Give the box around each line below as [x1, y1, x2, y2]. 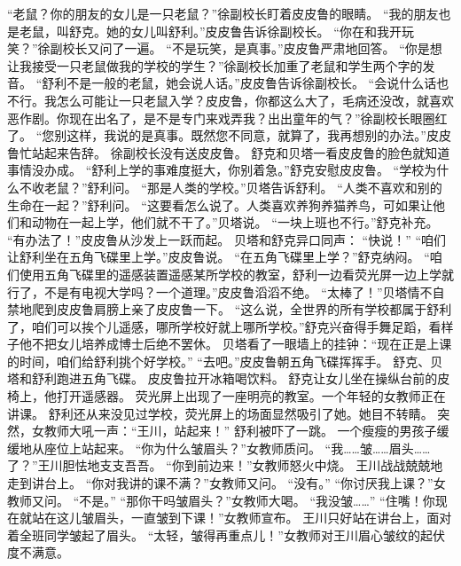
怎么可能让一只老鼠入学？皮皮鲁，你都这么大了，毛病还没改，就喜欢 [56, 90, 454, 109]
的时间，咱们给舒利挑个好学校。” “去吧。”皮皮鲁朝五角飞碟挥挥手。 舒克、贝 [7, 351, 443, 370]
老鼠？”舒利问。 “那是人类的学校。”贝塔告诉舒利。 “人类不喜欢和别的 [43, 177, 442, 196]
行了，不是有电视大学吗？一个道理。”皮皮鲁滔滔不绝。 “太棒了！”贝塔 [7, 282, 408, 301]
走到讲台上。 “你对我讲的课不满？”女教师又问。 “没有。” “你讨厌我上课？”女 [7, 474, 446, 492]
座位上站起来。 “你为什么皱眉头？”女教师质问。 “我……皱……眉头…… [43, 438, 431, 457]
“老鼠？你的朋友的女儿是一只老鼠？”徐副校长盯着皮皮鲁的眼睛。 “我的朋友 [7, 4, 439, 22]
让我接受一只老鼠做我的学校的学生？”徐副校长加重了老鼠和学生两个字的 [7, 56, 423, 75]
